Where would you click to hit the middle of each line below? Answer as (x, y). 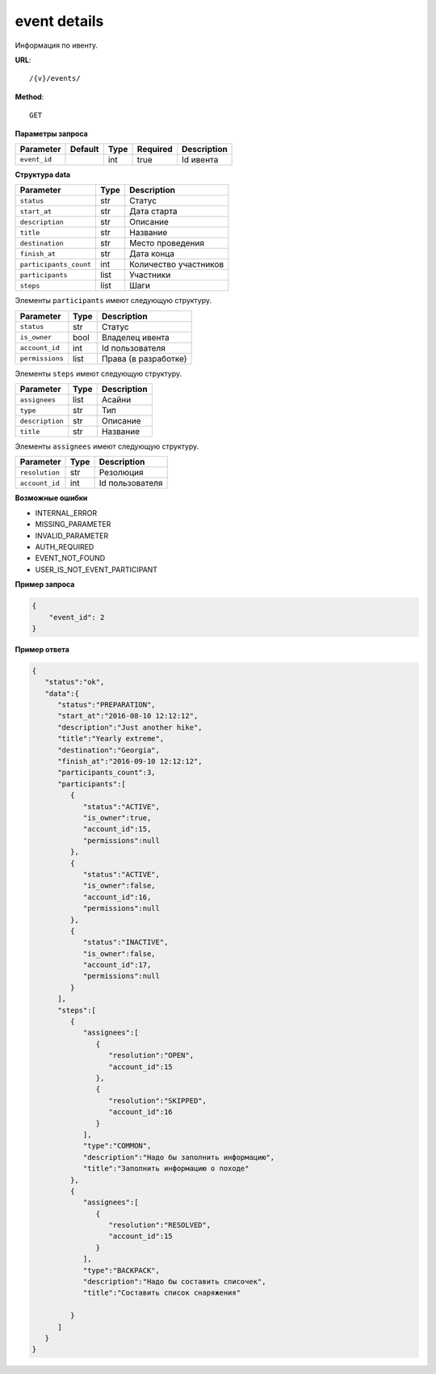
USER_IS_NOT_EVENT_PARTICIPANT (96, 569)
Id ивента (200, 159)
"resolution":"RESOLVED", (160, 1225)
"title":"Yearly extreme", (111, 739)
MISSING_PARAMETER (73, 525)
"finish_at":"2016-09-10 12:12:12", (130, 761)
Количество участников (177, 264)
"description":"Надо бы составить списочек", (174, 1282)
